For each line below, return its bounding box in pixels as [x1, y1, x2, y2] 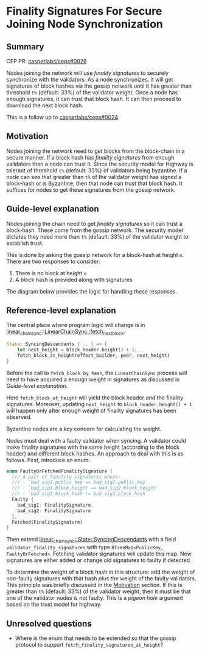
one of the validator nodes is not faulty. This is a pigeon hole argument [6, 594, 184, 602]
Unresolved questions [6, 618, 92, 628]
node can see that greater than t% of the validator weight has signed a [6, 173, 182, 180]
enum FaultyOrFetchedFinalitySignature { [6, 468, 113, 474]
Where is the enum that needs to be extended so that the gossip [15, 635, 176, 642]
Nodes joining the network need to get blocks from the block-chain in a [6, 147, 185, 155]
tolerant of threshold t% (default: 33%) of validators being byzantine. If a [6, 166, 187, 174]
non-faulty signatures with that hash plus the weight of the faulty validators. [6, 575, 197, 582]
